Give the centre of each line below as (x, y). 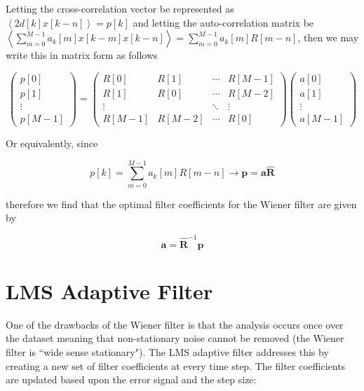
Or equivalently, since (52, 143)
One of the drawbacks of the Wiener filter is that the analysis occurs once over (175, 324)
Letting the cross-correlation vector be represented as (120, 8)
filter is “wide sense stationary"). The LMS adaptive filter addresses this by (167, 351)
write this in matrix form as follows (82, 55)
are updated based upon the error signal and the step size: (131, 379)
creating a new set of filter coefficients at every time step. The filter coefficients (176, 365)
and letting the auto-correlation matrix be (223, 22)
